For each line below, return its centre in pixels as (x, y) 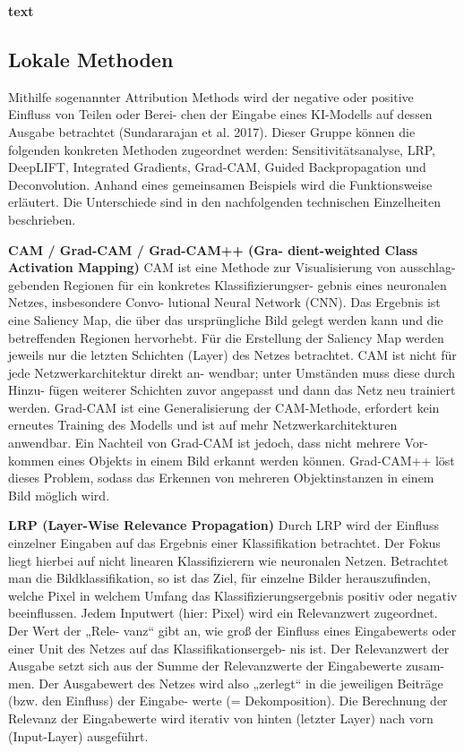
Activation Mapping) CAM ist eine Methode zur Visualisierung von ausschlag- (232, 267)
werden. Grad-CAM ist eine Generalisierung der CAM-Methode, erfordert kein (224, 407)
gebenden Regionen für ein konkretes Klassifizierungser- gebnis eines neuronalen (228, 284)
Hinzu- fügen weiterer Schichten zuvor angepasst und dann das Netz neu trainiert (232, 390)
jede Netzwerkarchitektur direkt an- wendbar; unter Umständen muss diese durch (232, 372)
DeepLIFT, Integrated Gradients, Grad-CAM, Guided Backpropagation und (217, 167)
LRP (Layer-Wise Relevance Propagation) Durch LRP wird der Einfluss (224, 525)
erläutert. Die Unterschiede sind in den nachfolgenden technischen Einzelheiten (224, 202)
